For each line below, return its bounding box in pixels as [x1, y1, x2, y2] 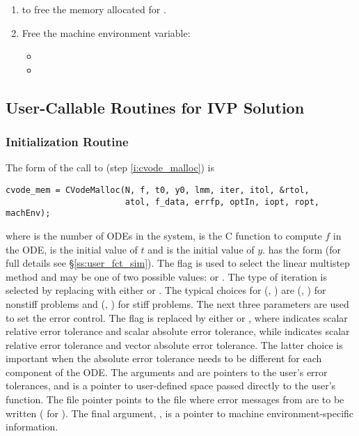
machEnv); [6, 208, 51, 219]
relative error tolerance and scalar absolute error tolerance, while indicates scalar [6, 324, 350, 338]
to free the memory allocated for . [22, 2, 166, 16]
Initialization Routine [6, 133, 129, 150]
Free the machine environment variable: [22, 25, 191, 40]
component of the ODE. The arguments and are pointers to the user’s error [6, 364, 328, 379]
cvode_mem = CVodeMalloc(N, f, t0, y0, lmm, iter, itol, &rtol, [6, 185, 310, 195]
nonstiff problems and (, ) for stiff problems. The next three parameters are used [6, 296, 349, 311]
